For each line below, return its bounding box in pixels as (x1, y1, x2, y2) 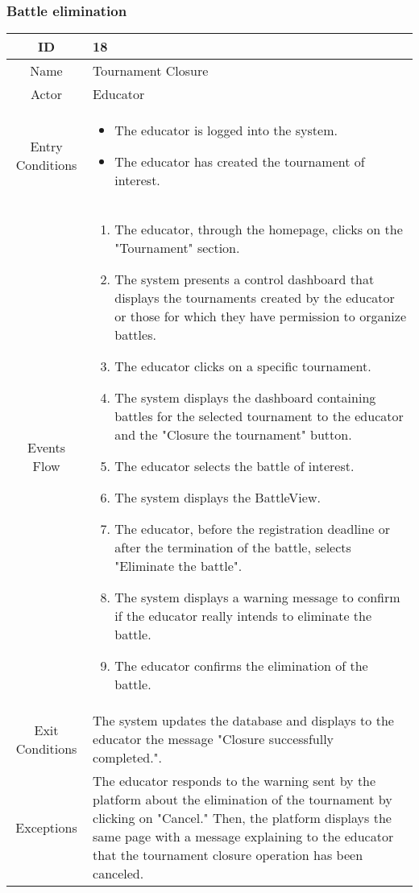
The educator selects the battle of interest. (114, 457, 355, 476)
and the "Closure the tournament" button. (114, 425, 352, 444)
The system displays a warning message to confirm (114, 588, 400, 607)
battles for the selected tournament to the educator (114, 407, 404, 426)
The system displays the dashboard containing (114, 388, 376, 407)
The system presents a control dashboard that (114, 270, 375, 289)
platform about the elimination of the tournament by (93, 790, 392, 809)
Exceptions (15, 817, 77, 837)
